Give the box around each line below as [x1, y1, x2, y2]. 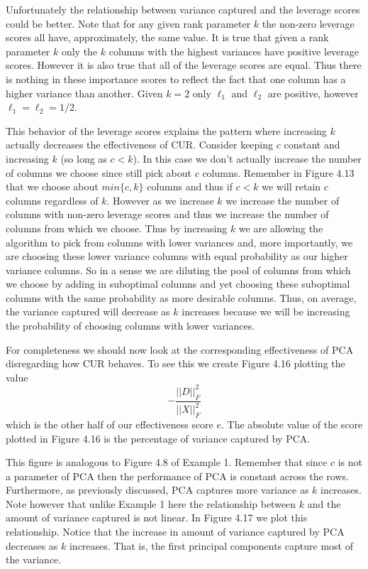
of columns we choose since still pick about [6, 165, 191, 180]
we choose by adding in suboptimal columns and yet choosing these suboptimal [6, 276, 350, 291]
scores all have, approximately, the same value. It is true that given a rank [6, 30, 329, 45]
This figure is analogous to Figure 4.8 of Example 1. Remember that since [6, 455, 328, 470]
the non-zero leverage [262, 16, 355, 31]
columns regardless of [6, 193, 99, 207]
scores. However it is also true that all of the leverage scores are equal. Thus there [6, 58, 362, 72]
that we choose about [6, 179, 99, 194]
